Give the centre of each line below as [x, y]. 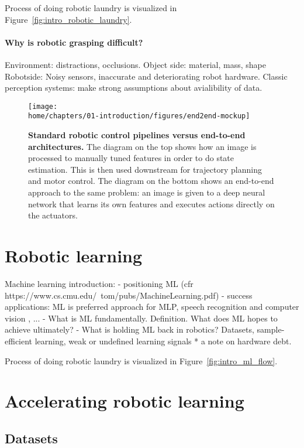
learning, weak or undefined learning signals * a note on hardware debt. [163, 341]
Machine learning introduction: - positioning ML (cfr [99, 283]
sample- [271, 329]
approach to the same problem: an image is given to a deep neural [147, 192]
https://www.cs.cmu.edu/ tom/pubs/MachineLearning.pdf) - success [129, 295]
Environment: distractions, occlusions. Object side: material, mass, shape [135, 64]
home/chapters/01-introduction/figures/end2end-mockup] [139, 116]
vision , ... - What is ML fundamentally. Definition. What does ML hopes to [141, 318]
